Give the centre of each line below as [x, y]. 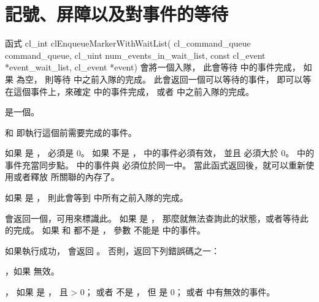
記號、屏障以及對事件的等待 [117, 14]
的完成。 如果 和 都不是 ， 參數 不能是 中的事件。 [105, 230]
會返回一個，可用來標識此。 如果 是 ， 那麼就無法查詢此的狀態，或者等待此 [157, 218]
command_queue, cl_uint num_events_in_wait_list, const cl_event [135, 55]
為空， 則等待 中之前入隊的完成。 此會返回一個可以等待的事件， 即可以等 [164, 79]
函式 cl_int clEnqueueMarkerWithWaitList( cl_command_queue [128, 43]
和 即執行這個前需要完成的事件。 [71, 132]
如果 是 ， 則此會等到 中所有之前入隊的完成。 [97, 198]
